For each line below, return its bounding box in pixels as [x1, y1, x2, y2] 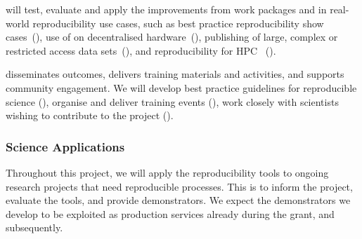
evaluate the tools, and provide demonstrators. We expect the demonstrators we [6, 193, 351, 207]
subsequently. [6, 220, 63, 235]
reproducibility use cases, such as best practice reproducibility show [32, 15, 324, 30]
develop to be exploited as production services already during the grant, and [6, 206, 335, 221]
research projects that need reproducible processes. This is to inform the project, [6, 179, 353, 193]
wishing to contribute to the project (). [6, 108, 174, 123]
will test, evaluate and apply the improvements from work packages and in [6, 2, 327, 16]
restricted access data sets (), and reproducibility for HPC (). [6, 43, 276, 57]
